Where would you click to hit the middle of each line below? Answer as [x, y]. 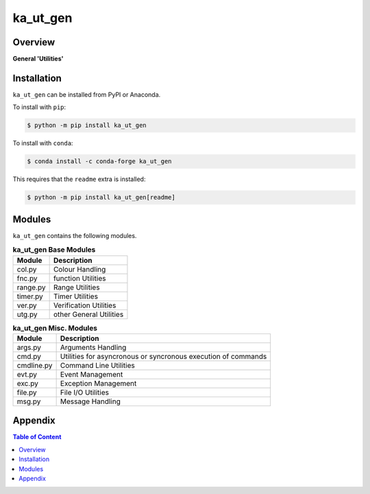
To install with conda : [43, 143]
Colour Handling [79, 269]
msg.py [29, 401]
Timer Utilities [76, 296]
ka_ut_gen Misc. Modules [55, 328]
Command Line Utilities [97, 365]
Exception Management [98, 383]
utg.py [27, 314]
